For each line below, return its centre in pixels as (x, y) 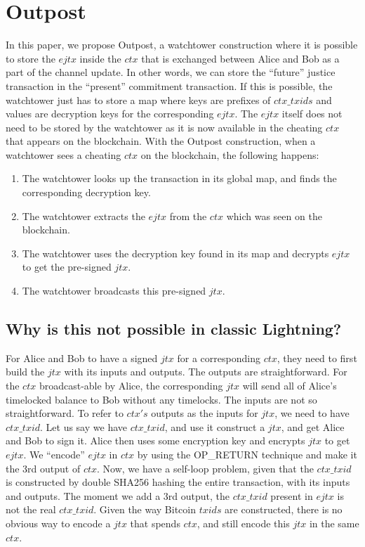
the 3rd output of (43, 468)
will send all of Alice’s (290, 386)
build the (25, 372)
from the (188, 215)
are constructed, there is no (284, 509)
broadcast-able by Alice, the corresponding (131, 386)
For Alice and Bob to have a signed (82, 358)
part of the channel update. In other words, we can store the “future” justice (171, 72)
